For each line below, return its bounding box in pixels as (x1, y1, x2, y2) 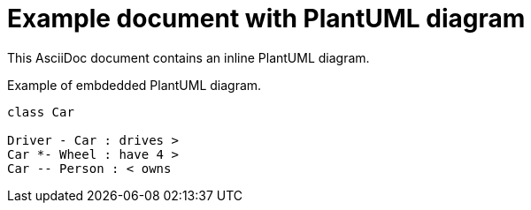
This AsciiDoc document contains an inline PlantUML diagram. (7, 49, 370, 65)
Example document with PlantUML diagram (7, 4, 526, 34)
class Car (7, 104, 74, 119)
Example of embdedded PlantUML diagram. (7, 77, 262, 93)
